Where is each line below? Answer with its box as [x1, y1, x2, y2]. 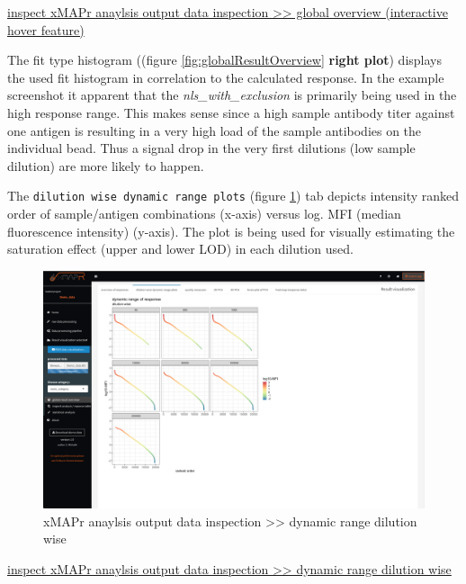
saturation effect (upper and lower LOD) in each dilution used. [7, 239, 354, 258]
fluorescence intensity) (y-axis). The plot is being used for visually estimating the [7, 221, 455, 240]
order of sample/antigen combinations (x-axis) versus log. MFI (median [7, 204, 401, 222]
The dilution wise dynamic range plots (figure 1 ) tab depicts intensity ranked [7, 186, 460, 205]
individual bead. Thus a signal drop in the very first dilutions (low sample [7, 139, 416, 157]
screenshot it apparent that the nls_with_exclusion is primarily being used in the [7, 85, 457, 104]
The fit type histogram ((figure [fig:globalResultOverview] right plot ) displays [7, 50, 442, 69]
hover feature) [7, 20, 85, 39]
